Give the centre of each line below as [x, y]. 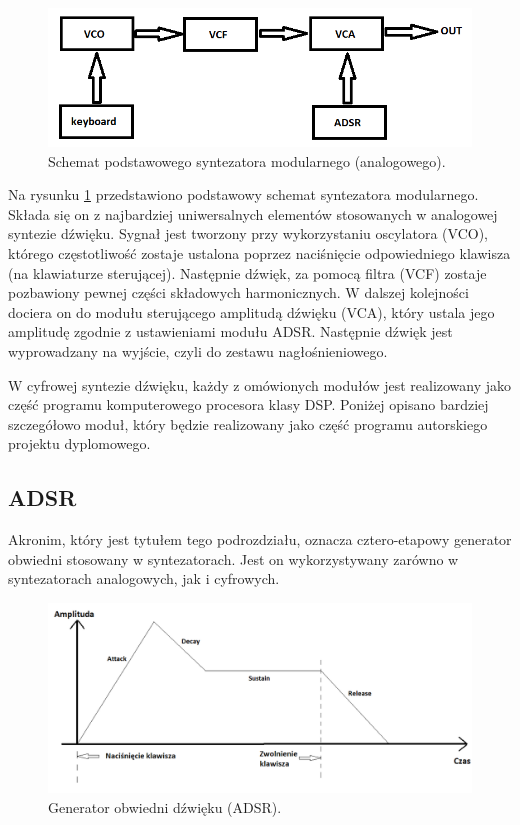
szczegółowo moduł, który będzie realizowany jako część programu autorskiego [248, 423]
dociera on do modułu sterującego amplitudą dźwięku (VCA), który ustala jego [251, 311]
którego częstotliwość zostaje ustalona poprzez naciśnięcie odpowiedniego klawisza [259, 253]
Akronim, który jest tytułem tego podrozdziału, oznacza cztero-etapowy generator [260, 539]
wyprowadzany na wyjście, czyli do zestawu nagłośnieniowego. [198, 351]
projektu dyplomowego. [79, 443]
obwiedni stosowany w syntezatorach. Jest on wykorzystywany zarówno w [233, 558]
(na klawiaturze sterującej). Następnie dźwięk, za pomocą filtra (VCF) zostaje [247, 272]
